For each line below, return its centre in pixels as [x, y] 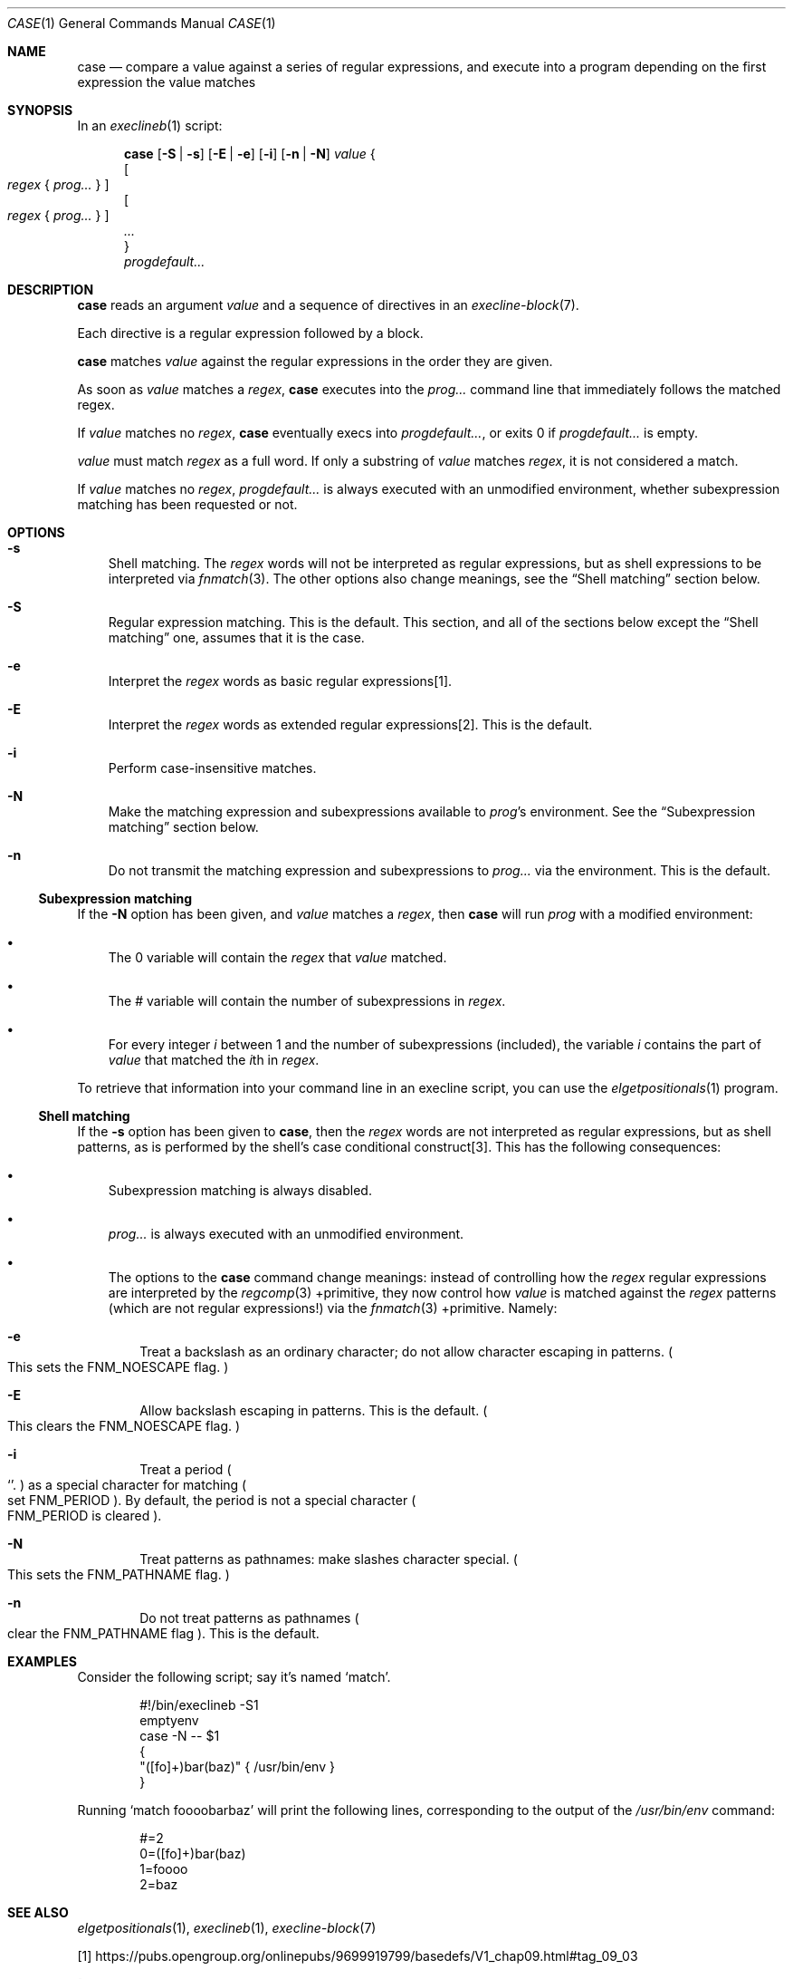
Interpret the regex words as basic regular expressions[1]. [280, 681]
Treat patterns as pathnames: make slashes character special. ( [329, 1559]
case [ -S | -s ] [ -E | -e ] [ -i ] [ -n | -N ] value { [250, 154]
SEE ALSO [38, 1912]
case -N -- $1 [180, 1736]
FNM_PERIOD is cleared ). [85, 1516]
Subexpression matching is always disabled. [240, 1190]
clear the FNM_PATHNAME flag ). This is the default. [163, 1633]
